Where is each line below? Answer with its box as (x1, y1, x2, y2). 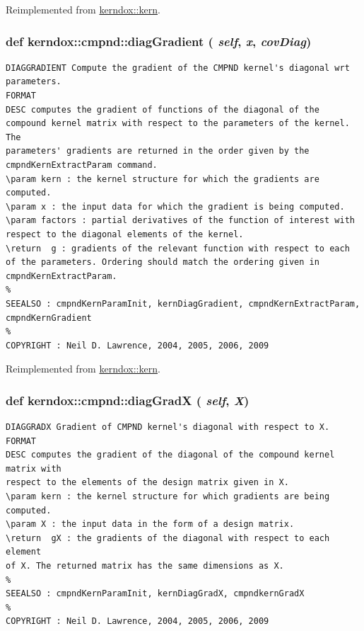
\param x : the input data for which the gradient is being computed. (6, 201, 345, 212)
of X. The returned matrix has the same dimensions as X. (6, 561, 284, 572)
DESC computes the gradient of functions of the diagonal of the (6, 104, 319, 115)
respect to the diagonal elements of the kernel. (6, 229, 244, 239)
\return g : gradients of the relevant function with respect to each (6, 243, 350, 254)
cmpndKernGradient (6, 312, 92, 323)
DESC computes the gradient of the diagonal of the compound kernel (6, 450, 335, 460)
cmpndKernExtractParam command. (6, 159, 158, 170)
